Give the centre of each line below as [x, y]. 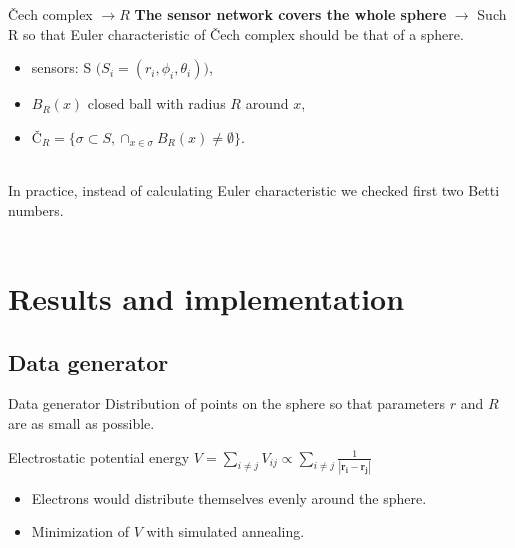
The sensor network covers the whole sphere [290, 14]
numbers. [36, 209]
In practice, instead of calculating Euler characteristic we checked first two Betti [254, 189]
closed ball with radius [156, 103]
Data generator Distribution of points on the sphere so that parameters [226, 403]
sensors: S [61, 67]
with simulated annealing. [225, 531]
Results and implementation [206, 297]
